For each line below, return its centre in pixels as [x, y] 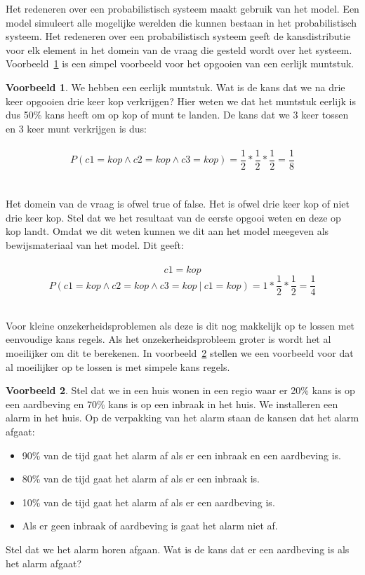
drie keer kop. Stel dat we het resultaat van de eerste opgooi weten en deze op [173, 217]
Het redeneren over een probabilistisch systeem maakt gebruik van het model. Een [182, 8]
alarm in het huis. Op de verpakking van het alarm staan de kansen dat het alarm [182, 418]
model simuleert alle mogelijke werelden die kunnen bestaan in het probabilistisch [181, 22]
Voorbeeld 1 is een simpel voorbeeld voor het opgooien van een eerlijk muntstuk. [180, 63]
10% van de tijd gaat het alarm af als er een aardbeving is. [148, 502]
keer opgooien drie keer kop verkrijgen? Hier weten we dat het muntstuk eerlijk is [181, 101]
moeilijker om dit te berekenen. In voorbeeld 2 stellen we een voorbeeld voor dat [180, 353]
